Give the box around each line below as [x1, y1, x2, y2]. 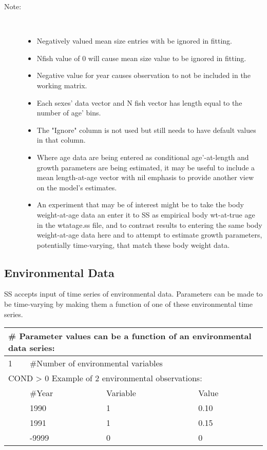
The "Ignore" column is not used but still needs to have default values [36, 124, 256, 135]
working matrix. [36, 80, 87, 90]
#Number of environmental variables [29, 357, 163, 369]
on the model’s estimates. [36, 182, 117, 192]
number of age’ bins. [36, 107, 101, 118]
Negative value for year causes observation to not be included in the [36, 70, 251, 81]
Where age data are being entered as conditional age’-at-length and [36, 151, 249, 162]
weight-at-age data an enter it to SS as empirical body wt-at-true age [36, 209, 255, 220]
